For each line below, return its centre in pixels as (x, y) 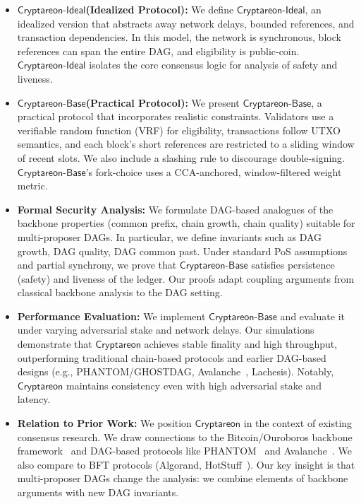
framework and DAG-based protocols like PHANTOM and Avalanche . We (184, 451)
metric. (32, 186)
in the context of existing (298, 423)
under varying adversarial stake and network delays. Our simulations (166, 330)
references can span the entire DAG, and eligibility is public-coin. (158, 51)
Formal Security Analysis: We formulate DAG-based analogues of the (175, 209)
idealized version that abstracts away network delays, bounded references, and (186, 23)
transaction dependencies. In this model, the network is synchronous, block (179, 37)
